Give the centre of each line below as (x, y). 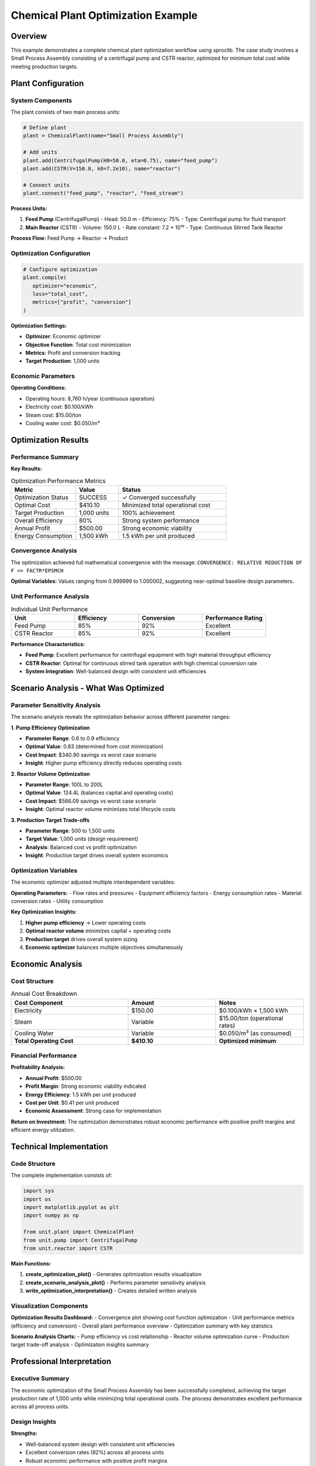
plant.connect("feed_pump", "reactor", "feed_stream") (103, 193)
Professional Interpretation (61, 1361)
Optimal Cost (32, 505)
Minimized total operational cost (166, 505)
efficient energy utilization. (43, 1130)
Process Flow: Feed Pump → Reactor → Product (69, 238)
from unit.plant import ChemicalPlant (79, 1232)
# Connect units (47, 185)
